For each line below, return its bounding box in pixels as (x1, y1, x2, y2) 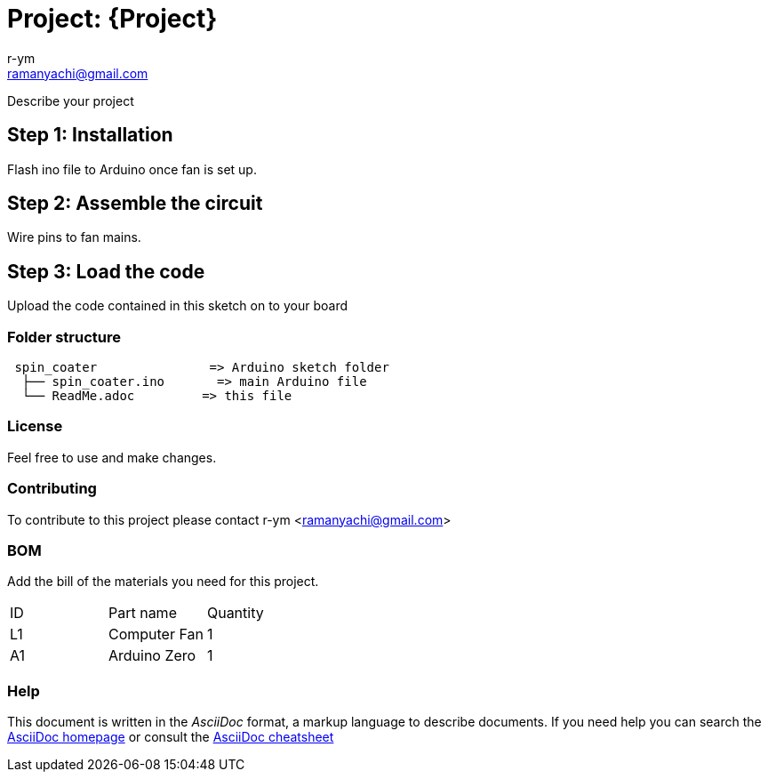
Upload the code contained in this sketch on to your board (7, 298, 348, 314)
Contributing (7, 479, 97, 498)
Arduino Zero (108, 646, 196, 665)
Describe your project (7, 92, 134, 108)
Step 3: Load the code (7, 260, 205, 283)
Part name (108, 604, 177, 622)
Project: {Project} (7, 4, 218, 34)
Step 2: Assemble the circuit (7, 192, 263, 215)
